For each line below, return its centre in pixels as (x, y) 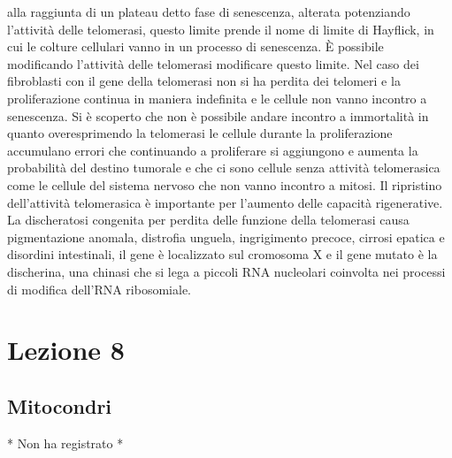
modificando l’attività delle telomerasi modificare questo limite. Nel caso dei (213, 63)
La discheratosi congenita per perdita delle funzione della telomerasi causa (208, 220)
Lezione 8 (66, 350)
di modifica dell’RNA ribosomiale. (99, 289)
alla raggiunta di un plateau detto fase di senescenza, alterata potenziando (209, 11)
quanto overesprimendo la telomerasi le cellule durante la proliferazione (200, 133)
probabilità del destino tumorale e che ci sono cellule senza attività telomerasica (224, 168)
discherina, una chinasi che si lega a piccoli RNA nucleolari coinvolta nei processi (226, 271)
